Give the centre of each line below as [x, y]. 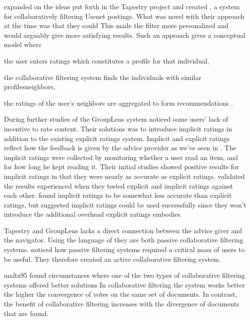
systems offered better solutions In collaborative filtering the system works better [125, 284]
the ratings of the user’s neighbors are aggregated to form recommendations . [118, 103]
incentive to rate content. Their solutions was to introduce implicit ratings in [118, 128]
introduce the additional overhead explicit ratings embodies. [93, 214]
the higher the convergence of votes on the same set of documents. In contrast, [121, 294]
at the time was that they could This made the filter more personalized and [116, 25]
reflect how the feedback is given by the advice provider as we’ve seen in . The [120, 148]
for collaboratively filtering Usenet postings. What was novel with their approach [124, 16]
